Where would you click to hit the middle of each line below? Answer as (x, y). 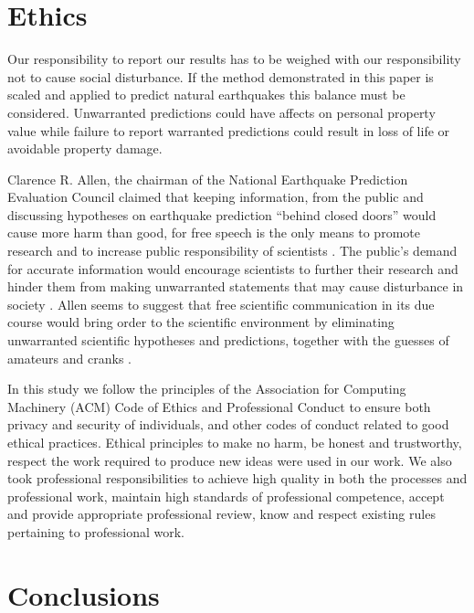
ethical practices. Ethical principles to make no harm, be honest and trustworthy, (235, 442)
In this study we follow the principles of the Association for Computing (207, 389)
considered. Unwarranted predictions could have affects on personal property (221, 112)
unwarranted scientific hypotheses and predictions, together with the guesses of (228, 340)
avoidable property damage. (85, 148)
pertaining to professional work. (96, 531)
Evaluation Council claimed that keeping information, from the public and (216, 197)
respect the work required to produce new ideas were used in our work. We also (230, 460)
